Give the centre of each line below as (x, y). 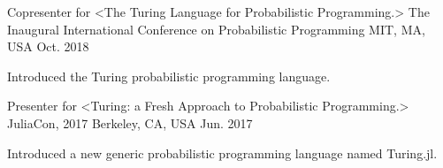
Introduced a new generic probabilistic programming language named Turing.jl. (222, 153)
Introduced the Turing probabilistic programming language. (169, 76)
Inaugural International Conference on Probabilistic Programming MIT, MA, (216, 29)
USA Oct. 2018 (48, 46)
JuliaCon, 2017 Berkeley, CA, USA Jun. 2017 (130, 122)
